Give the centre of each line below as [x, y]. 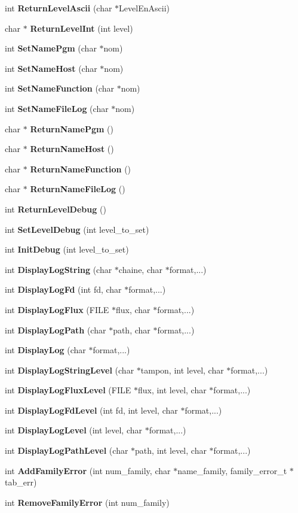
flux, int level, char [172, 390]
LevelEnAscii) [144, 8]
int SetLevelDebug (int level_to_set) [77, 229]
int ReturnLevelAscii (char [59, 8]
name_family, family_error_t [232, 470]
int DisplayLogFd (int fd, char [63, 289]
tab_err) [21, 482]
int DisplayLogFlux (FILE [57, 309]
